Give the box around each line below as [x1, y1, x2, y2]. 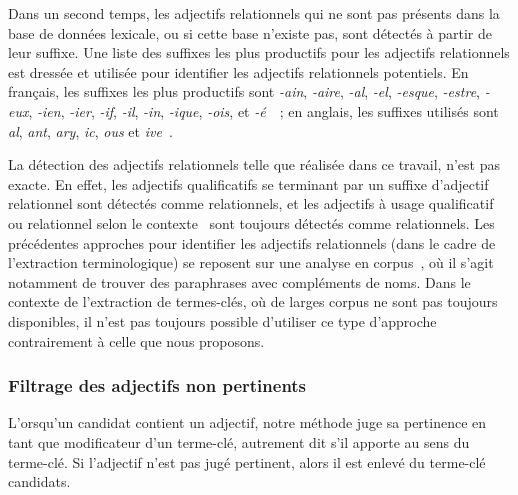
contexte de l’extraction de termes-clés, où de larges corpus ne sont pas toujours [8, 291, 498, 312]
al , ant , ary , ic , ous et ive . [8, 120, 173, 141]
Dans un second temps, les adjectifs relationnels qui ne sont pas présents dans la [8, 3, 500, 23]
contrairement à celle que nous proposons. [8, 330, 265, 351]
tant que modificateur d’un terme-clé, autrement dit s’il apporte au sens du [8, 431, 470, 452]
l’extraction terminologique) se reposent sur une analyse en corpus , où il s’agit [8, 252, 494, 273]
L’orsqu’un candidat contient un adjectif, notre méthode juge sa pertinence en [8, 412, 487, 433]
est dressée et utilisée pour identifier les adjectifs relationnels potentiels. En [8, 61, 469, 82]
